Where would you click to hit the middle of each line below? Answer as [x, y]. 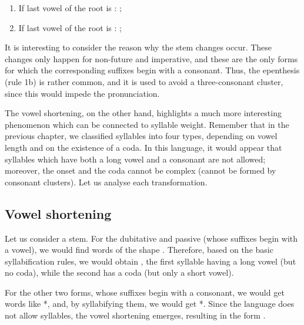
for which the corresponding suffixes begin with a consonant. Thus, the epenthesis [152, 70]
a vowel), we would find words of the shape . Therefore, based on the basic [139, 250]
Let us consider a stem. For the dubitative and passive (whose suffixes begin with [151, 238]
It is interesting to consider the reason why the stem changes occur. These [138, 47]
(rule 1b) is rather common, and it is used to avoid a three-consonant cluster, [144, 81]
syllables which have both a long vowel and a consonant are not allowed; [135, 159]
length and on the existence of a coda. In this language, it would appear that [143, 147]
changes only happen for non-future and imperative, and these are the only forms [151, 58]
